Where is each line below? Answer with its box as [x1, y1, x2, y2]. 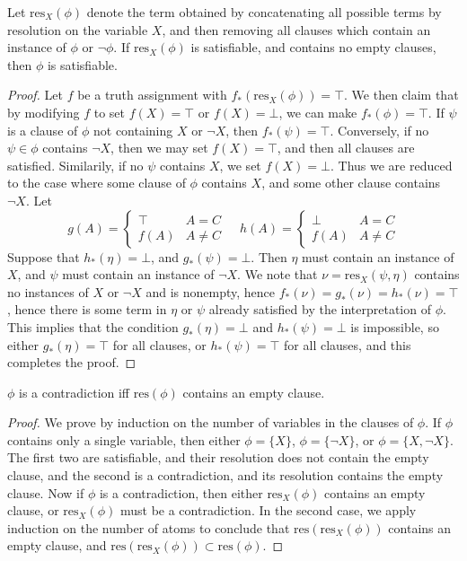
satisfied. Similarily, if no [7, 155, 144, 174]
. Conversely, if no [330, 120, 429, 139]
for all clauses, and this [284, 335, 411, 354]
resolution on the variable [7, 20, 148, 39]
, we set [219, 155, 261, 174]
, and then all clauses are [277, 138, 415, 157]
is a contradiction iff [19, 382, 130, 401]
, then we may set [110, 138, 208, 157]
